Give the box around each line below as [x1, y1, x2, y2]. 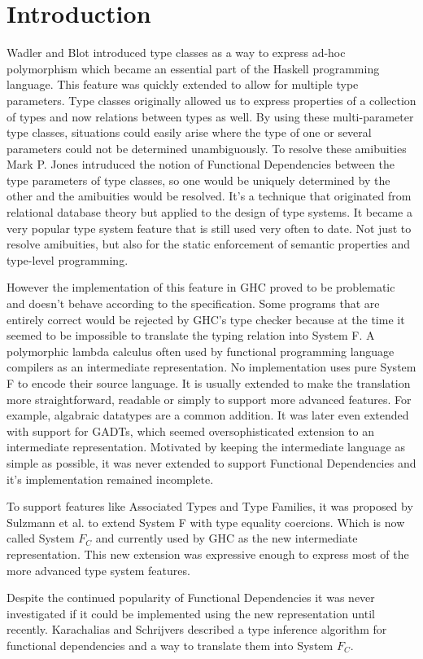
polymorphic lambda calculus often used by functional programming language [7, 342, 395, 359]
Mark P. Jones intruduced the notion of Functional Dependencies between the [7, 156, 395, 173]
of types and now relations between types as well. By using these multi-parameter [7, 108, 414, 125]
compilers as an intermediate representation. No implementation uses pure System [7, 358, 416, 376]
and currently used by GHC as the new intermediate [95, 529, 358, 547]
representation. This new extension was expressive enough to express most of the [7, 545, 409, 562]
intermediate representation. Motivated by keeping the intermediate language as [7, 438, 405, 455]
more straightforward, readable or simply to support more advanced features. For [7, 390, 412, 407]
